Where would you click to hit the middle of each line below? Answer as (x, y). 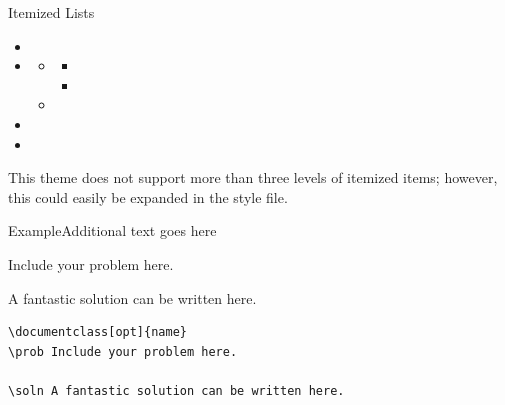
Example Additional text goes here (112, 230)
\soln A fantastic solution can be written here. (176, 390)
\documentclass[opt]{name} (97, 332)
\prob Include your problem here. (123, 351)
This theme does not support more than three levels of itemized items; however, (253, 177)
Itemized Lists (51, 12)
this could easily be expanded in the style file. (148, 196)
